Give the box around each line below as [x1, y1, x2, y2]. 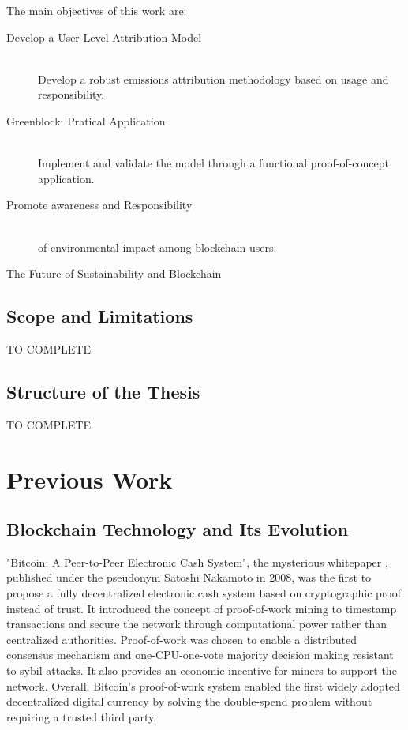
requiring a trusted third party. [6, 708, 157, 724]
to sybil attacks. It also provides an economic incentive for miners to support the [6, 662, 397, 679]
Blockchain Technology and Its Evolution [6, 517, 349, 541]
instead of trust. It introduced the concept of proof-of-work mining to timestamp [6, 600, 397, 616]
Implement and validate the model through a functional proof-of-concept [38, 155, 390, 171]
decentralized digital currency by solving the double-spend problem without [6, 693, 372, 709]
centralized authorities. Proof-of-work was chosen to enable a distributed [6, 631, 357, 647]
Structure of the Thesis [6, 379, 200, 403]
